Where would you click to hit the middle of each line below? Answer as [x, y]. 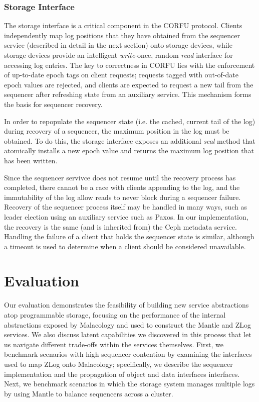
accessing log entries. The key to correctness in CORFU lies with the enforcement [129, 65]
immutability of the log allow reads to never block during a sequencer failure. [122, 197]
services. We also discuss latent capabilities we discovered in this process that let [128, 334]
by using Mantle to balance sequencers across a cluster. [89, 393]
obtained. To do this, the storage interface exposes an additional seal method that [130, 140]
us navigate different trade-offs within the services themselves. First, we [114, 344]
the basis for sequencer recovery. [53, 104]
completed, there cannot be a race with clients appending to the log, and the [122, 187]
